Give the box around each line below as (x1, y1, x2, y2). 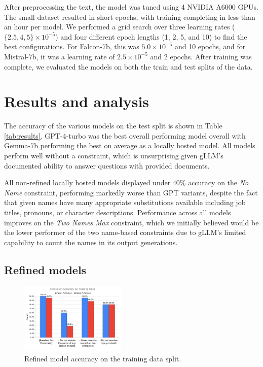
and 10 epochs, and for (174, 41, 246, 52)
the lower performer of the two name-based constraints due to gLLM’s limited (4, 227, 246, 238)
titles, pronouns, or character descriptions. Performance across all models (4, 207, 231, 218)
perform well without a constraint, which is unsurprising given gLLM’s (4, 150, 223, 161)
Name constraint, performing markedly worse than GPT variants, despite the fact (4, 187, 258, 197)
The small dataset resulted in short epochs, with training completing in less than (4, 11, 255, 22)
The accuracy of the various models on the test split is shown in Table (4, 120, 222, 131)
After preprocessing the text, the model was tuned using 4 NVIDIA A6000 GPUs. (4, 2, 258, 12)
